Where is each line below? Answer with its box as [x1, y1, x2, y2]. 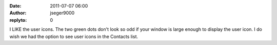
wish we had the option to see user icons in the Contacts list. [9, 33, 138, 39]
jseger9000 [50, 10, 75, 16]
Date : [9, 3, 22, 9]
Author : [9, 10, 27, 16]
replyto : [9, 17, 27, 23]
